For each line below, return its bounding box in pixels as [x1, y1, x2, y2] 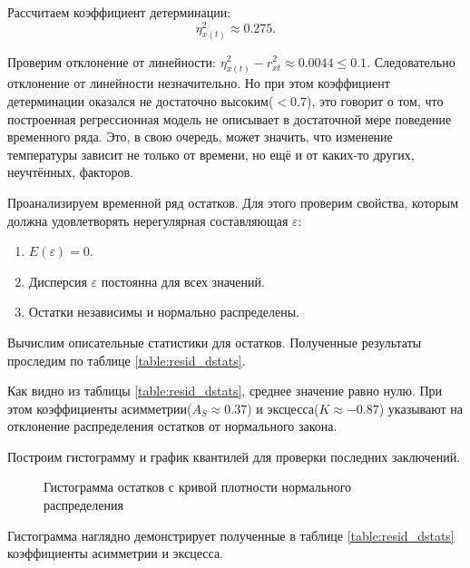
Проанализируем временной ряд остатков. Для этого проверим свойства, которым [7, 192, 459, 211]
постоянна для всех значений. [101, 271, 265, 290]
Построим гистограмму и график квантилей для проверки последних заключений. [7, 446, 461, 465]
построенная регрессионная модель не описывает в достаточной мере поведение [7, 109, 452, 128]
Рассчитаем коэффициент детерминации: [7, 3, 231, 21]
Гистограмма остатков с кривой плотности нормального [44, 477, 352, 496]
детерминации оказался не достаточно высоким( [7, 91, 274, 110]
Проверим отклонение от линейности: [7, 52, 216, 71]
